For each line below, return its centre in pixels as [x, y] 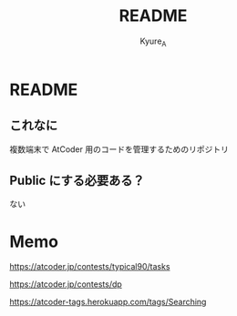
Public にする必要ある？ [77, 180]
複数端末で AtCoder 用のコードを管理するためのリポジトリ [119, 149]
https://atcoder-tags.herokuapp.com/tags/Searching [108, 302]
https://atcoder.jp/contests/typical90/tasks [90, 267]
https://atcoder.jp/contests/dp [66, 284]
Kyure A [153, 42]
